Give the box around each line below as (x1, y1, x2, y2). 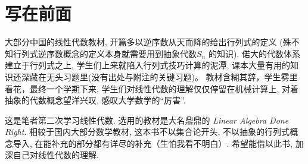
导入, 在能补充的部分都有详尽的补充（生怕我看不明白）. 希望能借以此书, (13, 137, 293, 149)
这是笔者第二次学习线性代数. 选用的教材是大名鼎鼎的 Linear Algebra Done (5, 113, 289, 126)
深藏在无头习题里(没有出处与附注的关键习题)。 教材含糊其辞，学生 (21, 70, 281, 83)
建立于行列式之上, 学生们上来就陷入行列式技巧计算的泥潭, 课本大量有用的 (5, 59, 291, 71)
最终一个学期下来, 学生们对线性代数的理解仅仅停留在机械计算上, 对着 (29, 82, 299, 94)
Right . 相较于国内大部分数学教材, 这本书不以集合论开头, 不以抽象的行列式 (5, 125, 290, 138)
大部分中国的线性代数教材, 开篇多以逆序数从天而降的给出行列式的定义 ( (5, 36, 283, 48)
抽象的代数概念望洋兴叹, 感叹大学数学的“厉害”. (5, 94, 186, 106)
